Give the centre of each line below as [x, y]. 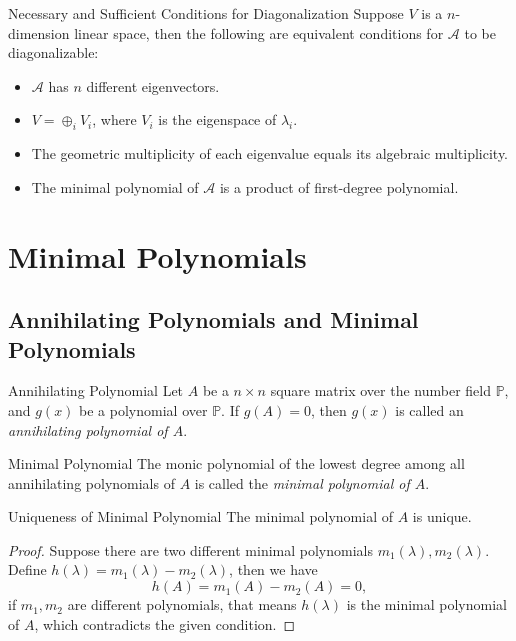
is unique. [442, 516]
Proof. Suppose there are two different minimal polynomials [190, 549]
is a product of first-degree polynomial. [339, 186]
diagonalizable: [53, 52]
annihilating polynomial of [88, 429]
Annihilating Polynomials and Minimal [213, 319]
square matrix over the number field [380, 390]
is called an [429, 409]
